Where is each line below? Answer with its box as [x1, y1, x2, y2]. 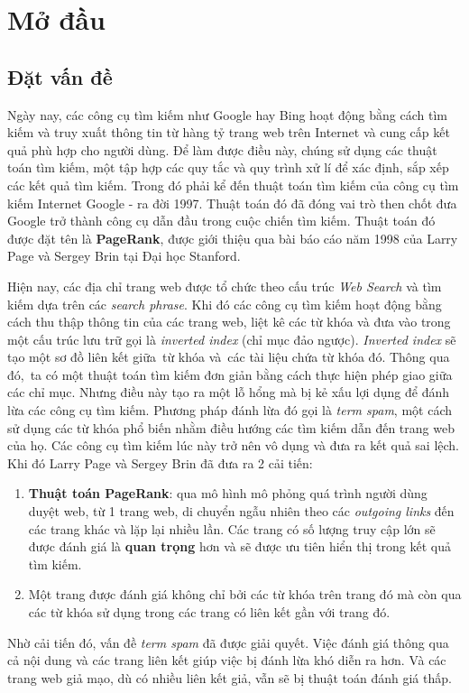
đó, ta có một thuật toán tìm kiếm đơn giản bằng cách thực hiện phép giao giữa [7, 365, 453, 383]
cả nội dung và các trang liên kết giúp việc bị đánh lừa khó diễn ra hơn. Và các [7, 651, 446, 670]
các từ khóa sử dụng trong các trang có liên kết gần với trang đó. [28, 603, 391, 622]
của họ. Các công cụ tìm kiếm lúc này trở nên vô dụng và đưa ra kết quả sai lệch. [7, 436, 460, 455]
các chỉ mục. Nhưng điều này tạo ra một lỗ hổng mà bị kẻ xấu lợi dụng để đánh [7, 383, 450, 402]
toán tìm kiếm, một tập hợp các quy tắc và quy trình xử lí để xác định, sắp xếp [7, 158, 449, 177]
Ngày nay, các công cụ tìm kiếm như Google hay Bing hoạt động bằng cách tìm [7, 105, 447, 124]
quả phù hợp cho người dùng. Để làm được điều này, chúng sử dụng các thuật [7, 140, 437, 159]
